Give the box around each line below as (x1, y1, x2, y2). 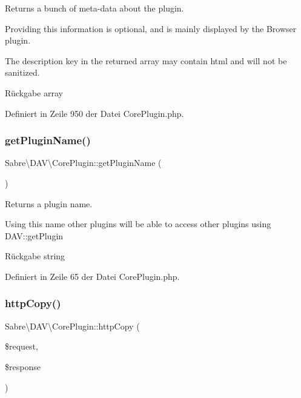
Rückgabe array (5, 86, 63, 99)
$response (5, 360, 41, 373)
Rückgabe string (5, 250, 65, 262)
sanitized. (5, 66, 40, 79)
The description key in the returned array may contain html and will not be (5, 54, 287, 67)
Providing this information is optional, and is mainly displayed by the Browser (5, 22, 297, 35)
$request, (5, 340, 38, 353)
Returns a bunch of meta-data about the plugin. (5, 2, 184, 14)
